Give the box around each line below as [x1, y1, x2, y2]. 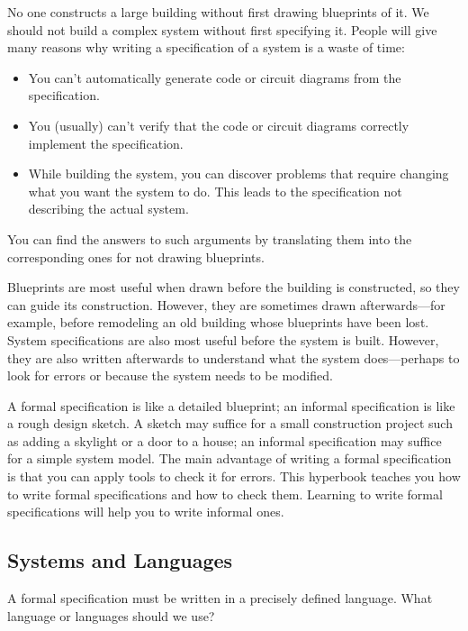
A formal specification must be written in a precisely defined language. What [7, 589, 433, 608]
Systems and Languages [7, 546, 233, 574]
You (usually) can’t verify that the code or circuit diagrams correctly [28, 115, 409, 134]
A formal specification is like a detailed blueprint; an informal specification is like [7, 396, 455, 415]
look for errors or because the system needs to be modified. [7, 366, 333, 385]
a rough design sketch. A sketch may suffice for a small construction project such [7, 414, 453, 433]
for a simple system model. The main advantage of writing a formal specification [7, 449, 452, 468]
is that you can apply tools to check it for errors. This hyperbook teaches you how [7, 467, 461, 486]
